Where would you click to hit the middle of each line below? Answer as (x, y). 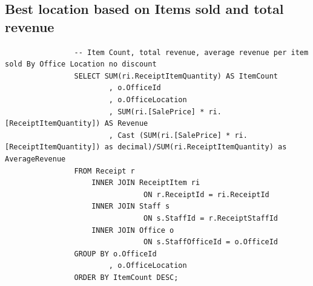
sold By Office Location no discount (81, 64)
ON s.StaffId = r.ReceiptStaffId (211, 218)
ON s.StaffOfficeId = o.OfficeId (211, 242)
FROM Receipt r (104, 171)
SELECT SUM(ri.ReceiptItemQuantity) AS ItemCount (176, 76)
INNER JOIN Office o (133, 230)
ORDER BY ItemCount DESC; (126, 277)
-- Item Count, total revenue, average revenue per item (191, 52)
